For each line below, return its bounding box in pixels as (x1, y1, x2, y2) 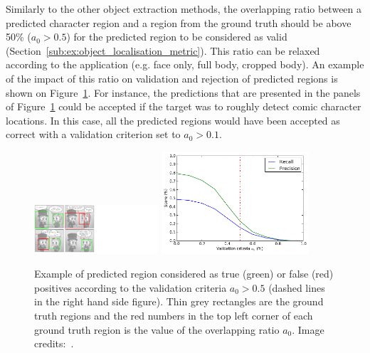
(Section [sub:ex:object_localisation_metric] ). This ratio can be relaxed (6, 43, 320, 58)
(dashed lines (268, 280, 325, 295)
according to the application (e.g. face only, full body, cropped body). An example (6, 57, 364, 72)
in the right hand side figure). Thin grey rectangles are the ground (34, 294, 324, 309)
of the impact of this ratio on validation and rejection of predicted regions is (6, 70, 338, 85)
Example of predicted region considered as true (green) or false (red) (34, 266, 334, 281)
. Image (292, 322, 324, 337)
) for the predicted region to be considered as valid (66, 29, 287, 44)
